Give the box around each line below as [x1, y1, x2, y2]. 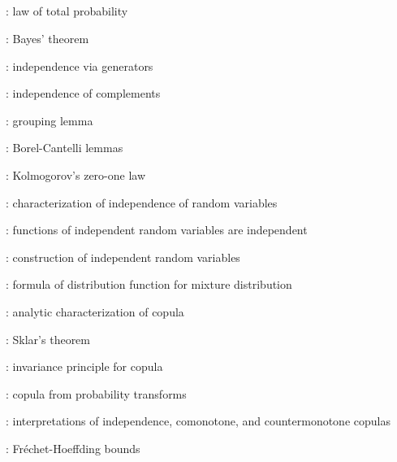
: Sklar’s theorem [6, 330, 90, 347]
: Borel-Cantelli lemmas [6, 139, 123, 156]
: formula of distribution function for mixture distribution [6, 276, 292, 293]
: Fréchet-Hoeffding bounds [6, 439, 140, 456]
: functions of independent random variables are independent [6, 221, 308, 238]
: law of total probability [6, 2, 128, 20]
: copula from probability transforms [6, 385, 187, 402]
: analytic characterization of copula [6, 303, 184, 320]
